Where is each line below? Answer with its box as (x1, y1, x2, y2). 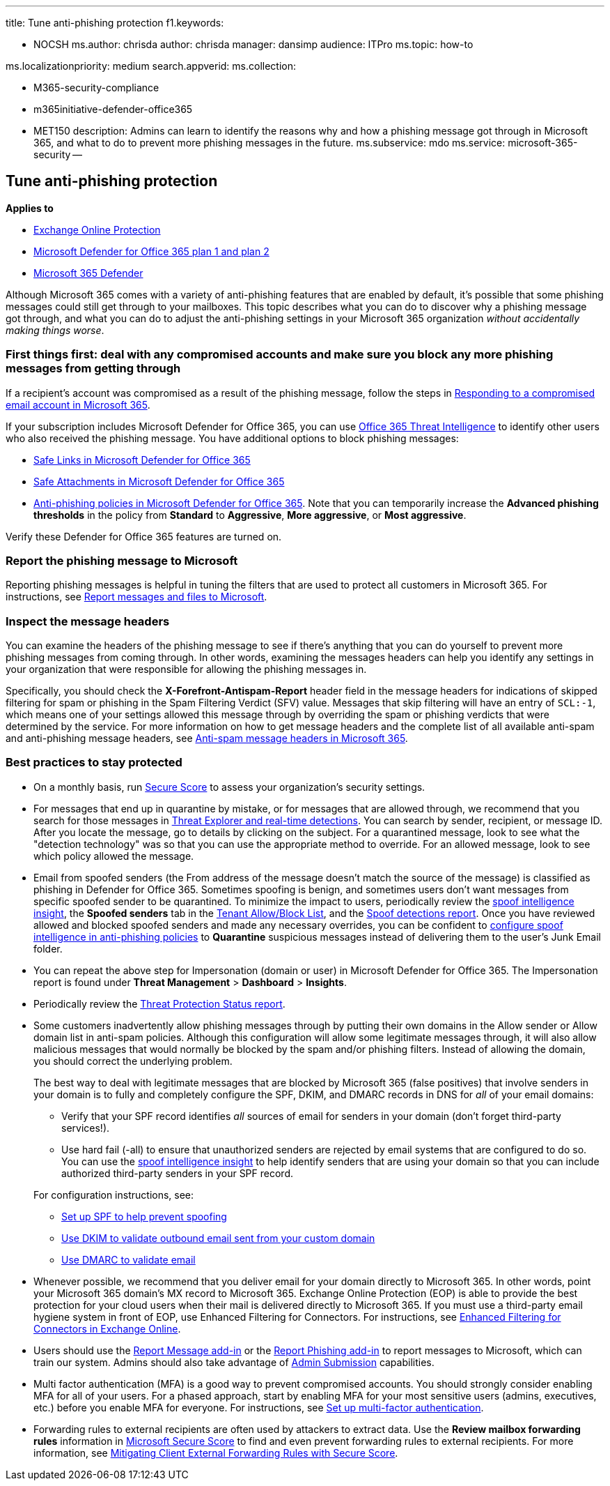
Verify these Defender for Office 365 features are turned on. (6, 530, 282, 543)
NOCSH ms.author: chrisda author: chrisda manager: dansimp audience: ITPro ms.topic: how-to (33, 38, 474, 50)
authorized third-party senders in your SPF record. (61, 1167, 293, 1179)
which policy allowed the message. (33, 849, 194, 862)
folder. (33, 942, 63, 955)
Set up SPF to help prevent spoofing (61, 1210, 227, 1222)
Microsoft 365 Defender (33, 266, 143, 279)
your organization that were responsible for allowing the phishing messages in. (6, 663, 367, 676)
